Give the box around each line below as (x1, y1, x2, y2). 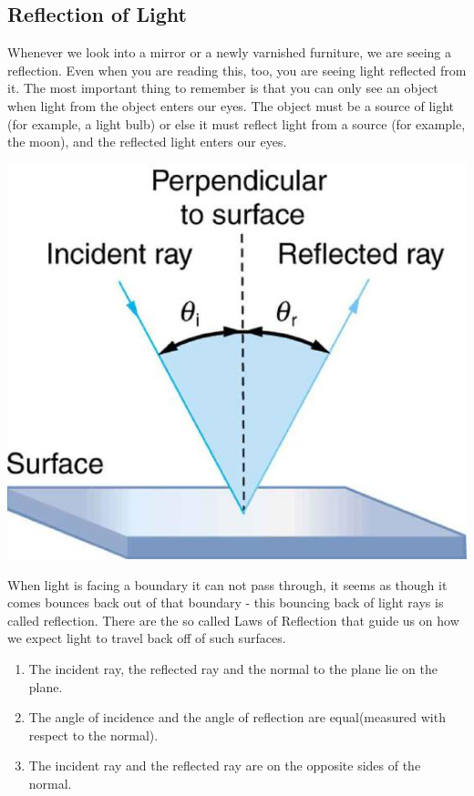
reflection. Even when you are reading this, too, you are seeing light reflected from (7, 60, 467, 79)
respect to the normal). (28, 725, 159, 744)
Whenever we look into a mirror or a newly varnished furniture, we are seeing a (7, 43, 451, 62)
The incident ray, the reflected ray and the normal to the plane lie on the (28, 659, 438, 679)
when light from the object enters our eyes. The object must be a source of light (7, 96, 455, 115)
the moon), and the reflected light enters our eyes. (7, 132, 287, 151)
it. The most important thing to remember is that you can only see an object (7, 78, 438, 97)
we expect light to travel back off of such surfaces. (7, 628, 286, 648)
